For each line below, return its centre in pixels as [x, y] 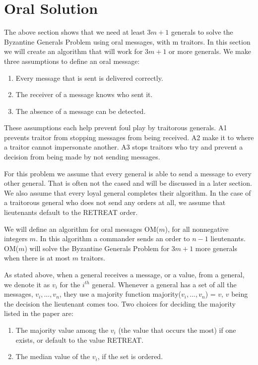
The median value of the [53, 356]
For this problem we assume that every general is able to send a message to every [128, 173]
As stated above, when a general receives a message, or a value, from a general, [124, 274]
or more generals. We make [210, 51]
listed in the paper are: [39, 313]
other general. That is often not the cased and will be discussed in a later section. [128, 183]
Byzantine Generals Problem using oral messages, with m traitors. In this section [127, 41]
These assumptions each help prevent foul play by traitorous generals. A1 [116, 128]
